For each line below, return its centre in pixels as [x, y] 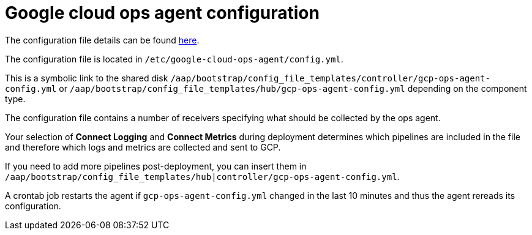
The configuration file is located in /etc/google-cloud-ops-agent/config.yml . [174, 59]
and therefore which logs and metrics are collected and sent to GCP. [143, 147]
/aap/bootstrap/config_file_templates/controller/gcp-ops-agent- [330, 78]
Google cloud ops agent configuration [162, 13]
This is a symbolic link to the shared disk [87, 78]
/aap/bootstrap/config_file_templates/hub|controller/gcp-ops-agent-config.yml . [202, 176]
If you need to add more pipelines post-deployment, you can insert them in [156, 166]
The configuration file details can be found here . [102, 40]
